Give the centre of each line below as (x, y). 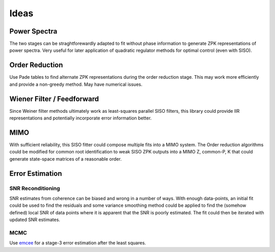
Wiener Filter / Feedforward (54, 99)
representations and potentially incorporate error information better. (81, 118)
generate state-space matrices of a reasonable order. (65, 159)
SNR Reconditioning (35, 188)
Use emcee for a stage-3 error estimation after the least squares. (78, 243)
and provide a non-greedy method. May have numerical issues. (76, 84)
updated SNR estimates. (35, 220)
